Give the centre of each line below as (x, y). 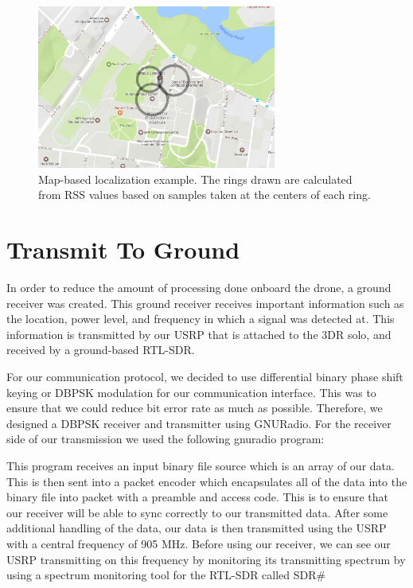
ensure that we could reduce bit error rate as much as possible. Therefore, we (195, 408)
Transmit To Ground (123, 249)
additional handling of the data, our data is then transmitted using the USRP (197, 528)
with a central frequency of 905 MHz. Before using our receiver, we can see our (199, 543)
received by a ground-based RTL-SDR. (101, 350)
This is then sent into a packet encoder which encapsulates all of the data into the (207, 481)
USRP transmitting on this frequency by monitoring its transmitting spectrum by (206, 559)
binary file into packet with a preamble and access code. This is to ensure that (197, 497)
